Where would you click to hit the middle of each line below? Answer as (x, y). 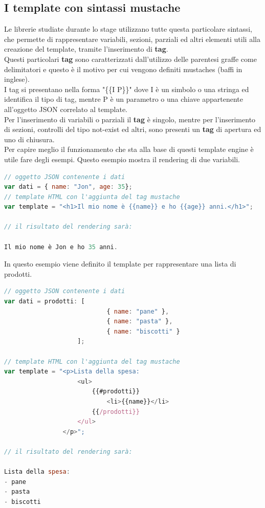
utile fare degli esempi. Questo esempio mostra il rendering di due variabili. (122, 159)
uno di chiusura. (29, 139)
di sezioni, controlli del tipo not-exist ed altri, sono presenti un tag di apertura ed (133, 129)
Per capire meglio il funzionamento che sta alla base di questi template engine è (129, 149)
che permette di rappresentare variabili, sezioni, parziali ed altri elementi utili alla (132, 39)
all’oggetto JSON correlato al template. (66, 109)
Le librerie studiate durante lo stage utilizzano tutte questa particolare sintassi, (128, 29)
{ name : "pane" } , (138, 311)
